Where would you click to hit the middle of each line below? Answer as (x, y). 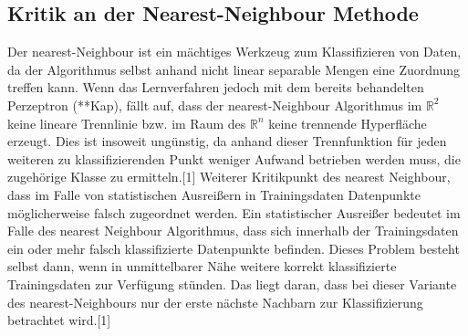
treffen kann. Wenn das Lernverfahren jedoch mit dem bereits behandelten (216, 87)
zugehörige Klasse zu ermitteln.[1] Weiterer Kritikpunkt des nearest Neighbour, (229, 177)
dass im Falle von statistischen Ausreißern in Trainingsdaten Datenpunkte (214, 194)
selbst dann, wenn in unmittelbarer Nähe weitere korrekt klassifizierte (202, 266)
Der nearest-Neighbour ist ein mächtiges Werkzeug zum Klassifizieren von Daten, (234, 52)
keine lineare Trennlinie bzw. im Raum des (127, 123)
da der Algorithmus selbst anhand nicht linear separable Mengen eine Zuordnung (234, 69)
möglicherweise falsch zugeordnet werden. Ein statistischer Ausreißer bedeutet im (234, 212)
